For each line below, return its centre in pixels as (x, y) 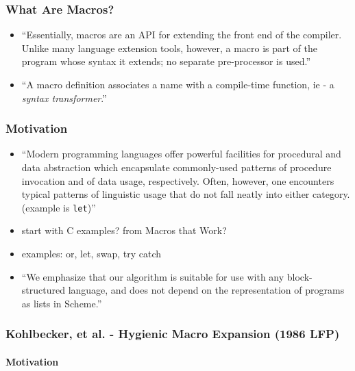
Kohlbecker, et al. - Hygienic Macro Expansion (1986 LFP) (173, 334)
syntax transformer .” (64, 98)
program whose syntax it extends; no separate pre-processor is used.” (166, 61)
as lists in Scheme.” (62, 303)
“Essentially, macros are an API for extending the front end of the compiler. (182, 35)
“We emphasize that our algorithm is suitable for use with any (153, 276)
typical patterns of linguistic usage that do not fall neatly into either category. (186, 194)
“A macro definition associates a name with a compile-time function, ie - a (178, 84)
